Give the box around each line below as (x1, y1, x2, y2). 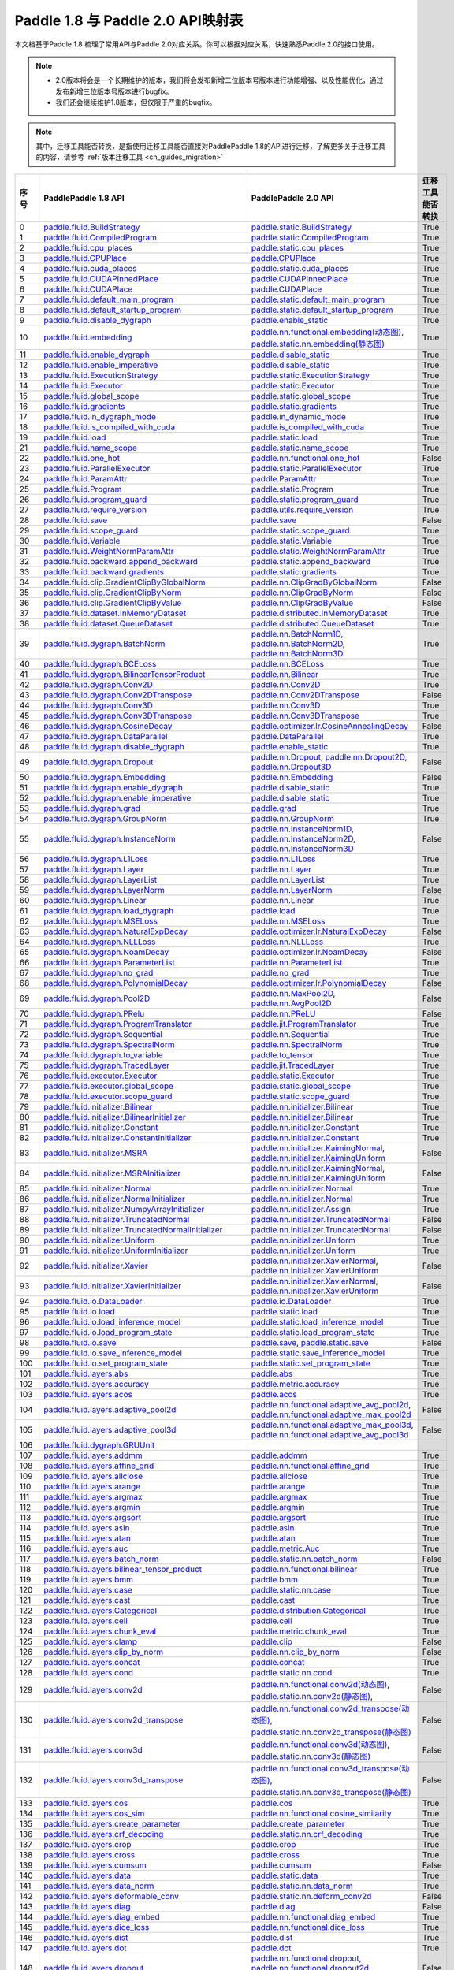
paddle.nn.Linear (251, 894, 314, 905)
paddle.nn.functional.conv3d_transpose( (251, 1763, 402, 1774)
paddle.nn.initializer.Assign (251, 1203, 351, 1214)
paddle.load (251, 905, 296, 916)
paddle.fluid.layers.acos (43, 1388, 133, 1399)
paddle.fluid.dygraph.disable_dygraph (43, 741, 184, 752)
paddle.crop (251, 1838, 296, 1849)
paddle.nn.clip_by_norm (251, 1646, 340, 1657)
